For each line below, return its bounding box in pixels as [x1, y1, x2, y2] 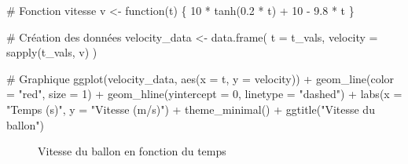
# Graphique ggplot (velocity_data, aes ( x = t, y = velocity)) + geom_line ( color [6, 70, 395, 86]
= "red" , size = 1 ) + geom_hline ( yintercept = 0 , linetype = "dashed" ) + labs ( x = [6, 86, 402, 102]
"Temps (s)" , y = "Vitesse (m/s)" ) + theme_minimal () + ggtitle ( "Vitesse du [6, 100, 375, 117]
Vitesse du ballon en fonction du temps [38, 143, 226, 159]
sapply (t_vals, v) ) [6, 44, 97, 60]
